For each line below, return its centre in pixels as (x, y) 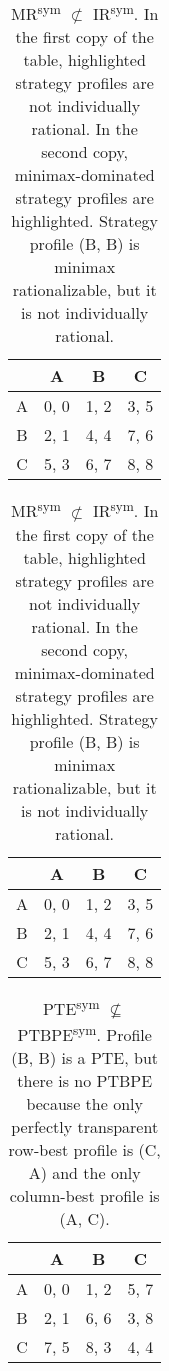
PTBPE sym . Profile (84, 1033)
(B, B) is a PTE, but (85, 1058)
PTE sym (71, 1006)
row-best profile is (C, (84, 1150)
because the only (84, 1104)
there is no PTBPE (85, 1081)
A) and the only (84, 1173)
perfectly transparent (85, 1127)
